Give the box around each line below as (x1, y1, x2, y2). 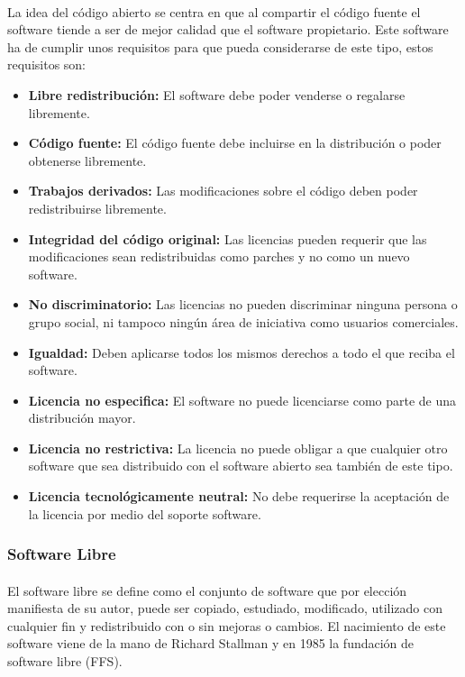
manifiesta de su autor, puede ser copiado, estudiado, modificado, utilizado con (7, 599, 443, 618)
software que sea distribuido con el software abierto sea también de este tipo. (28, 456, 453, 475)
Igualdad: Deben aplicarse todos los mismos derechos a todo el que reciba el (28, 343, 455, 361)
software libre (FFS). (7, 652, 123, 671)
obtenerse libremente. (28, 151, 147, 169)
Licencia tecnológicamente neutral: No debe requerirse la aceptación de (28, 487, 450, 506)
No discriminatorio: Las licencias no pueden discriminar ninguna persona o (28, 295, 458, 314)
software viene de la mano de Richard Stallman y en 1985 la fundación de (7, 634, 415, 653)
